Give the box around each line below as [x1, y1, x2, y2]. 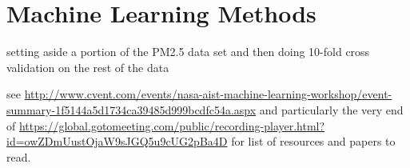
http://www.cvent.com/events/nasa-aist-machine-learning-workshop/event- [24, 86, 392, 102]
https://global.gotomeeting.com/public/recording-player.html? [18, 117, 325, 134]
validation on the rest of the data [6, 58, 169, 75]
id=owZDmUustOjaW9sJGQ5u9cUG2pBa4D [6, 133, 228, 150]
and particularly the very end [259, 101, 404, 118]
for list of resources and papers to [231, 133, 396, 150]
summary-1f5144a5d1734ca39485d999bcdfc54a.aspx [6, 101, 257, 118]
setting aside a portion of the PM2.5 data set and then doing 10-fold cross [6, 43, 370, 60]
